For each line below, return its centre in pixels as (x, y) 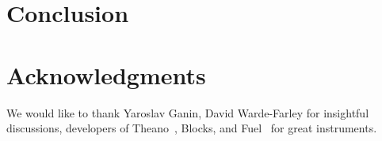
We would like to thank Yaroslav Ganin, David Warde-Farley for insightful (188, 112)
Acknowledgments (106, 74)
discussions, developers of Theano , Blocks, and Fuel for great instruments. (192, 128)
